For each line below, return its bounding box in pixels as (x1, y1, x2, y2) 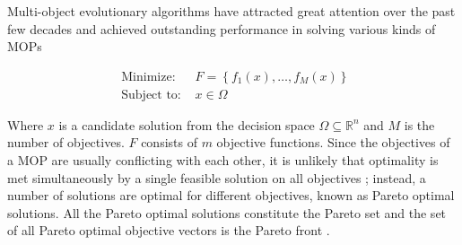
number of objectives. (7, 133, 125, 152)
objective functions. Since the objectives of (216, 133, 450, 152)
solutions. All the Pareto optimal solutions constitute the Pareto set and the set (7, 203, 447, 222)
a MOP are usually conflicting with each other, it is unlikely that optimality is (7, 151, 439, 170)
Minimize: (121, 70, 176, 83)
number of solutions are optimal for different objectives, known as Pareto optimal (7, 186, 455, 205)
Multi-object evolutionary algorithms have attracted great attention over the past (7, 2, 456, 20)
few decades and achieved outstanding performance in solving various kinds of (7, 19, 436, 38)
